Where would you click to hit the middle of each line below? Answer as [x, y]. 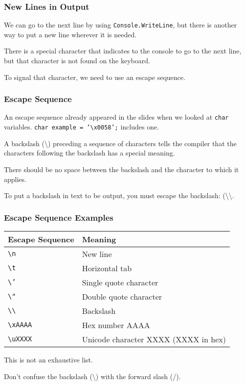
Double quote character [122, 296]
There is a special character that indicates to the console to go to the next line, [123, 51]
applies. [15, 179]
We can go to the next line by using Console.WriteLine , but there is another [121, 25]
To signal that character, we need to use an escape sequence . [95, 77]
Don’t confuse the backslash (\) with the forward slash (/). [92, 376]
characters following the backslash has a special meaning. [89, 153]
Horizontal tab [107, 268]
